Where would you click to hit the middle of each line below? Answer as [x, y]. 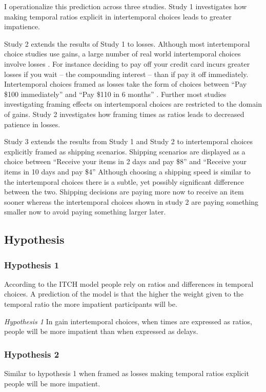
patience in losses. [32, 124]
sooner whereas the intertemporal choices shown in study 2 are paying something [131, 201]
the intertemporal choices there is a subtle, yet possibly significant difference [124, 181]
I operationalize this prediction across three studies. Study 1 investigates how [126, 6]
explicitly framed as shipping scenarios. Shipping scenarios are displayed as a [125, 151]
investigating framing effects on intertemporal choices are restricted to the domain [133, 104]
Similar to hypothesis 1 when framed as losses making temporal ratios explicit [127, 373]
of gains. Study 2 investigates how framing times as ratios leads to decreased [124, 114]
